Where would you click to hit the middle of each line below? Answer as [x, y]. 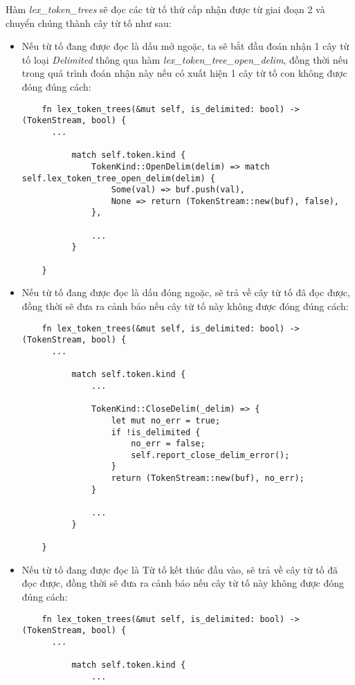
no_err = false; [168, 444]
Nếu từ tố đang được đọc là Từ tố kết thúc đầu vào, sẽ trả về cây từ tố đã [180, 569]
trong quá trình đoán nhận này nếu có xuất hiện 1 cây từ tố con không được [184, 73]
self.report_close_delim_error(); [210, 455]
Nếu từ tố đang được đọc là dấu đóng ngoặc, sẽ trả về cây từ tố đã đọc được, [186, 292]
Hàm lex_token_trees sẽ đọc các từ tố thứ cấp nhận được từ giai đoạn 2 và [165, 9]
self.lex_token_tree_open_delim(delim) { [118, 178]
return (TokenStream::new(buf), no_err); [208, 478]
